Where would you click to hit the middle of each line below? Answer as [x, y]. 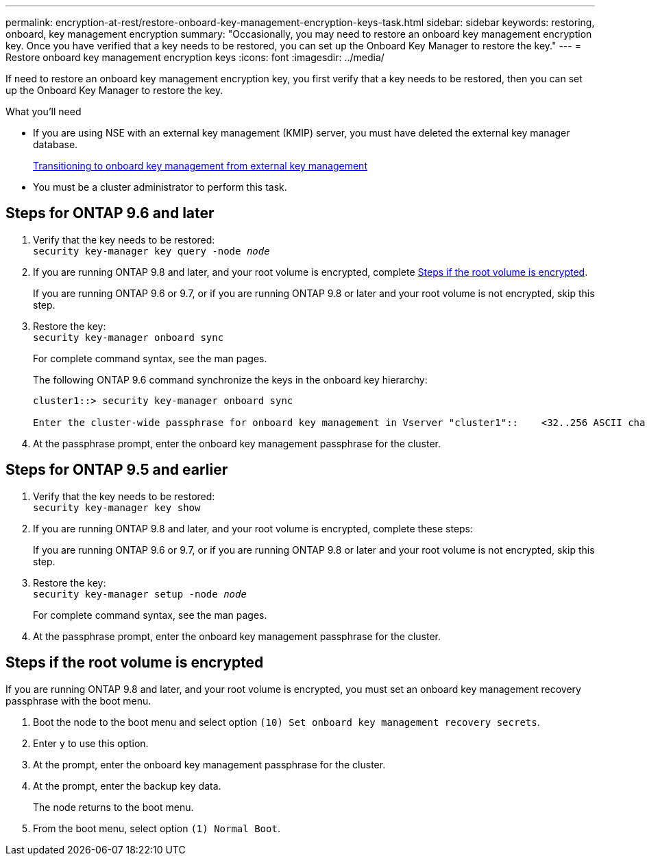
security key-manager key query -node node [151, 251]
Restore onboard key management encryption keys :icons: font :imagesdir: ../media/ [195, 57]
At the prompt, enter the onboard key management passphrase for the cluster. [209, 764]
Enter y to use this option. [91, 743]
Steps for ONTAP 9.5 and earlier [117, 470]
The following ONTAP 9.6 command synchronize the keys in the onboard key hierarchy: [230, 379]
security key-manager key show [117, 507]
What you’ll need [44, 111]
